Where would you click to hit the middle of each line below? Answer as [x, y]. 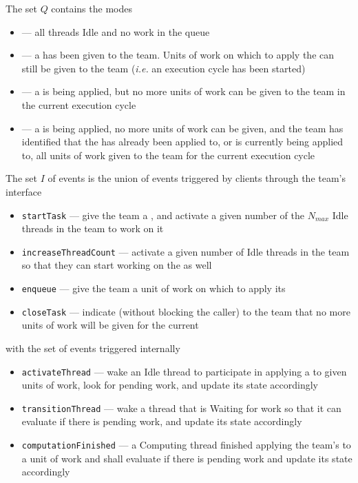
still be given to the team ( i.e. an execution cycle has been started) [164, 68]
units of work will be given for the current [110, 325]
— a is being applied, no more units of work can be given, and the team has [182, 128]
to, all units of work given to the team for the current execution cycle [168, 155]
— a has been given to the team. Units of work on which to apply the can [178, 55]
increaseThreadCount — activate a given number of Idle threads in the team [186, 251]
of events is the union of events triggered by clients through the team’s [197, 178]
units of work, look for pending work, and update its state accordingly [170, 385]
